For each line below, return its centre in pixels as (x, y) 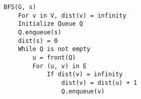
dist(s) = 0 (38, 41)
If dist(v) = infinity (85, 75)
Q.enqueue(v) (83, 91)
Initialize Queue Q (50, 24)
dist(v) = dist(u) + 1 (99, 83)
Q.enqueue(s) (40, 32)
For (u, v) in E (59, 66)
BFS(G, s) (20, 7)
